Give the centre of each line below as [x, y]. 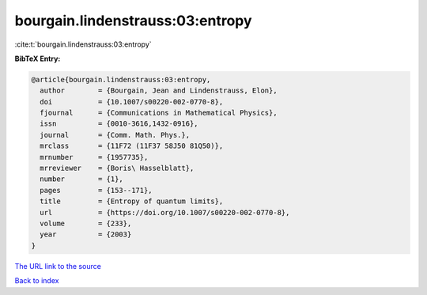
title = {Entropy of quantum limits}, [132, 201]
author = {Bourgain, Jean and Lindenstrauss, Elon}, [159, 91]
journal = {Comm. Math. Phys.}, [115, 135]
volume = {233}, [86, 223]
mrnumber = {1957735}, [94, 157]
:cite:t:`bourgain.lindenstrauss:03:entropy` [83, 44]
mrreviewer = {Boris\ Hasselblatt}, [117, 168]
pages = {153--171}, [96, 190]
